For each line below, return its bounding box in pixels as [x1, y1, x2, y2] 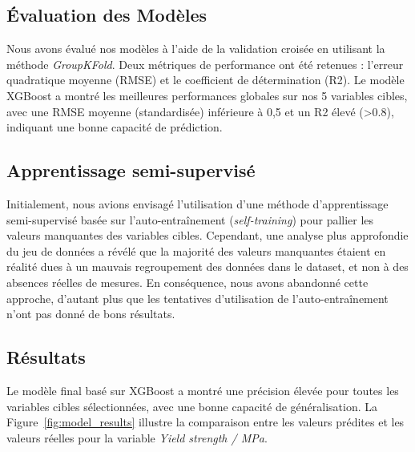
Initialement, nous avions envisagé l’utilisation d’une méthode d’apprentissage [6, 195, 389, 212]
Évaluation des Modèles [6, 2, 207, 27]
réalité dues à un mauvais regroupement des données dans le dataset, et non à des [6, 258, 409, 275]
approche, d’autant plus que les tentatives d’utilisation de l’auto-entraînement [6, 289, 389, 306]
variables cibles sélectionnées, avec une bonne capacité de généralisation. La [6, 398, 377, 414]
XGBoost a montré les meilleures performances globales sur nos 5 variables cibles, [6, 87, 408, 103]
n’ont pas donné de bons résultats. [6, 305, 175, 322]
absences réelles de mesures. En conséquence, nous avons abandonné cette [6, 273, 369, 290]
